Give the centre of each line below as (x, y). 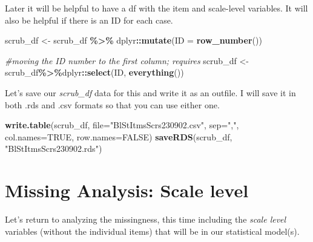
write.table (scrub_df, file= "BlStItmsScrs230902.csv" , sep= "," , (122, 125)
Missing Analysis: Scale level (127, 190)
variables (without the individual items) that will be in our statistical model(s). (152, 231)
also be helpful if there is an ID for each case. (89, 20)
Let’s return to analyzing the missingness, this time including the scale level (146, 219)
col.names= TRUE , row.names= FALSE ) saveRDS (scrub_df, (119, 136)
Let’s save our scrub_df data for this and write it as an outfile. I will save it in (150, 92)
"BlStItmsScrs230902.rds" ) (54, 149)
